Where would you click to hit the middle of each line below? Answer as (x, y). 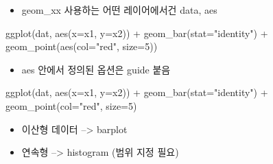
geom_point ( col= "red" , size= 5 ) (71, 105)
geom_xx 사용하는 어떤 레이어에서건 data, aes (119, 10)
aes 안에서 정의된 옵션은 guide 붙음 (96, 69)
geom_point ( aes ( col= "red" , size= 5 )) (82, 46)
